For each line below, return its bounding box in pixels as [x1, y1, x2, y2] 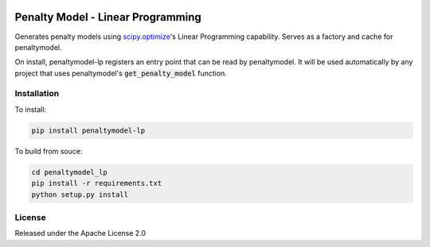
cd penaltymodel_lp [31, 168, 107, 176]
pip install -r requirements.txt [31, 179, 162, 188]
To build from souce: [14, 146, 83, 156]
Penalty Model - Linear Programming [14, 10, 202, 24]
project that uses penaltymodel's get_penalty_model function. [14, 68, 227, 78]
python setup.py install [31, 190, 129, 199]
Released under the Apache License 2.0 [14, 229, 147, 238]
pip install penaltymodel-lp [31, 125, 146, 135]
